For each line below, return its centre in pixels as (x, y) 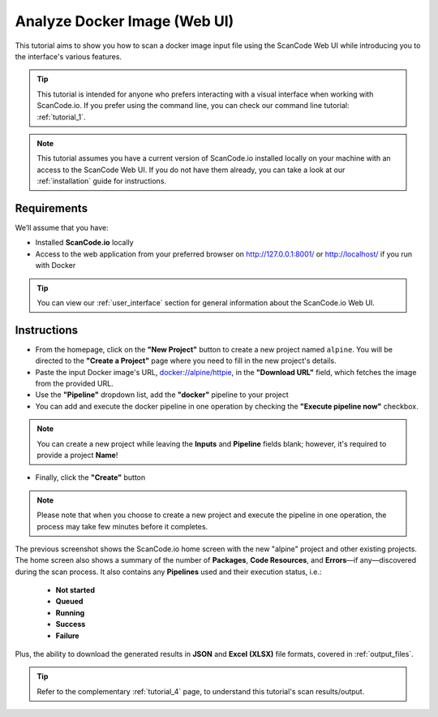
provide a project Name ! (77, 455)
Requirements (52, 208)
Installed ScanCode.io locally (84, 243)
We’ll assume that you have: (62, 227)
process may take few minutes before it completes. (122, 526)
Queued (69, 602)
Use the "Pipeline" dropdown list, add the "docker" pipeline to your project (162, 395)
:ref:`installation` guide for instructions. (101, 181)
